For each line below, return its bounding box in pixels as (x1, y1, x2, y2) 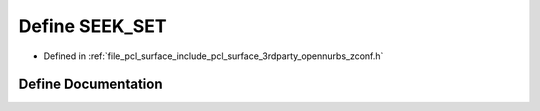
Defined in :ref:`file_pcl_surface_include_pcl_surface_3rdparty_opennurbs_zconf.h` (43, 50, 384, 62)
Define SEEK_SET (18, 15, 167, 37)
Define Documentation (18, 76, 163, 93)
